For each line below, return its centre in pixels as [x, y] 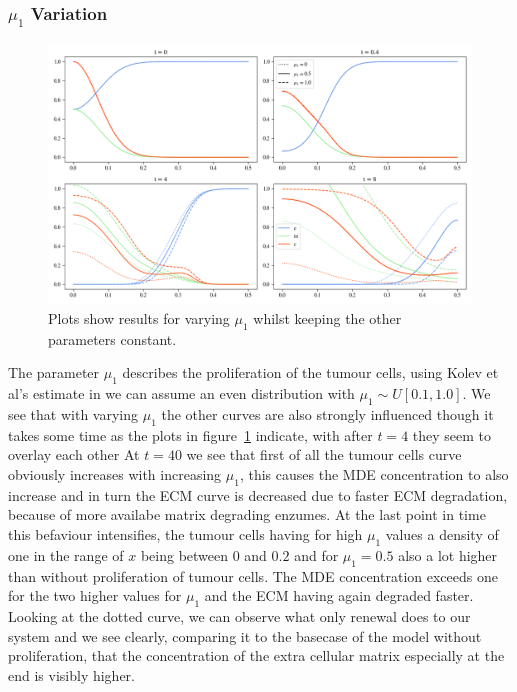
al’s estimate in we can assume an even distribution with [181, 393]
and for [316, 554]
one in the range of [66, 554]
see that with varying [73, 414]
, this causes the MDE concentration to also [374, 473]
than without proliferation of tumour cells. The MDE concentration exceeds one [253, 575]
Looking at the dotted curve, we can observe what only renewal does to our [239, 615]
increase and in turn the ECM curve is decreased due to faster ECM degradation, [258, 494]
